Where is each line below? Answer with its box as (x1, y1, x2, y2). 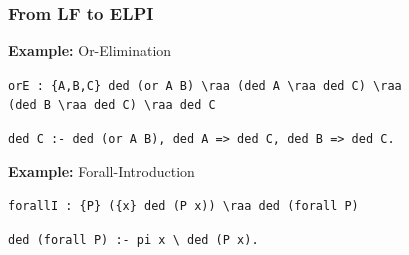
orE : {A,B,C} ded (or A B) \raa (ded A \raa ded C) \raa (8, 78, 402, 93)
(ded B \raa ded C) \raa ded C (8, 98, 216, 113)
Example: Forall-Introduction (8, 160, 195, 181)
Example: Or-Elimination (8, 40, 172, 61)
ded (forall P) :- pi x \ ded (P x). (8, 233, 259, 248)
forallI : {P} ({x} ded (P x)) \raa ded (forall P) (8, 199, 359, 214)
